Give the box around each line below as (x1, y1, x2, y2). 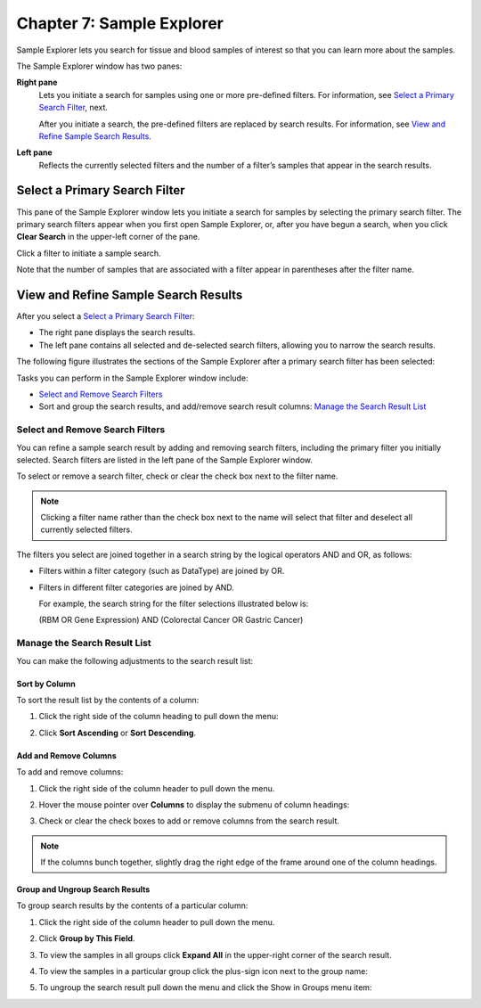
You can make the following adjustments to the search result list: (16, 655, 254, 666)
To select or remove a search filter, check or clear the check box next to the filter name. (16, 471, 338, 481)
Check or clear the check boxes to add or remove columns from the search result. (38, 815, 340, 826)
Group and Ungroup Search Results (16, 884, 151, 895)
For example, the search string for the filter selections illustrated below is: (38, 598, 309, 610)
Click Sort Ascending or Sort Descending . (38, 727, 196, 738)
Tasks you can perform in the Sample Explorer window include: (16, 373, 249, 383)
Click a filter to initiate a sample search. (16, 248, 161, 258)
